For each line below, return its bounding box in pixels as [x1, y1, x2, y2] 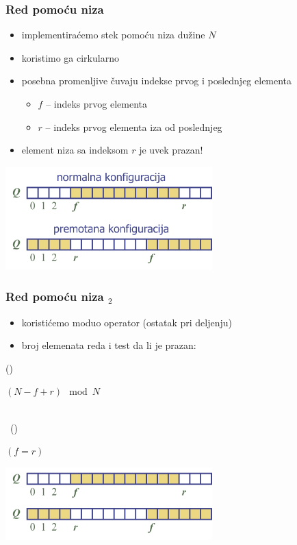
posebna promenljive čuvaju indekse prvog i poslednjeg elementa [21, 73, 292, 88]
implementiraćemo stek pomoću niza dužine [21, 27, 205, 42]
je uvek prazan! [139, 143, 203, 157]
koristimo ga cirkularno [21, 50, 119, 64]
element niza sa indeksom [21, 143, 129, 157]
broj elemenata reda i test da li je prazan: [21, 338, 196, 352]
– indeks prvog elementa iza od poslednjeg [45, 119, 222, 134]
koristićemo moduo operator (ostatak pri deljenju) [21, 315, 232, 329]
